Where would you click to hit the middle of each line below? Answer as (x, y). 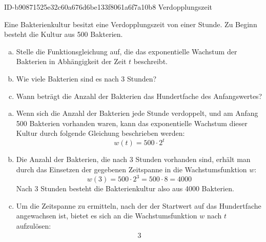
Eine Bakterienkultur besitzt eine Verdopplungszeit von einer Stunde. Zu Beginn (131, 24)
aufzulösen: (34, 225)
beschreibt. (150, 61)
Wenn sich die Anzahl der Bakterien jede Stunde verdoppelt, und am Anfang (137, 113)
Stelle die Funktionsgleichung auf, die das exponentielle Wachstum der (127, 51)
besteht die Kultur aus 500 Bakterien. (64, 34)
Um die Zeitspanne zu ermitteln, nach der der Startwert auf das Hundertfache (139, 205)
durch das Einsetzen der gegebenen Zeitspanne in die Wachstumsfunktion (131, 169)
